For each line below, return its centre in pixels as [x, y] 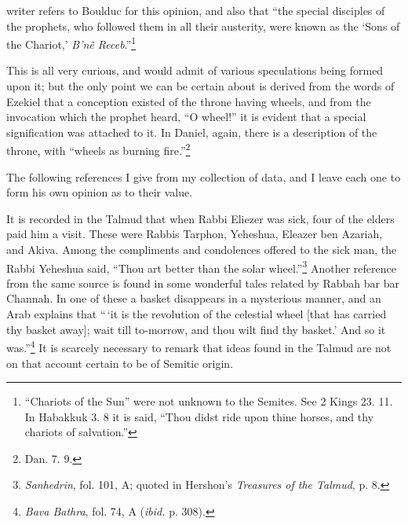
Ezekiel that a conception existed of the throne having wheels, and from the [189, 101]
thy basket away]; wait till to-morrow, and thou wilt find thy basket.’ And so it [196, 329]
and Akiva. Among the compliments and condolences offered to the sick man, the [202, 250]
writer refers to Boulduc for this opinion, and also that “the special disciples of [196, 10]
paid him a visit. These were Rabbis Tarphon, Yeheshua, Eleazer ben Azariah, [195, 234]
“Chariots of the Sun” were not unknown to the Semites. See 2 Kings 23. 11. [209, 401]
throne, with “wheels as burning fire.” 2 [98, 149]
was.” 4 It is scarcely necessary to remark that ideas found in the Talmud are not [199, 346]
